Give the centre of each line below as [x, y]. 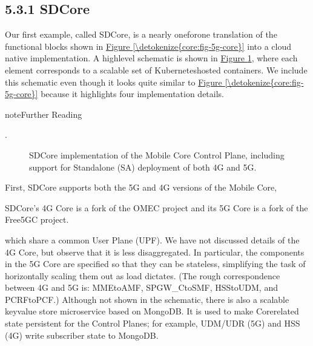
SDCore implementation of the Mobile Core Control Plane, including [157, 154]
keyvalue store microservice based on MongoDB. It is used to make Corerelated [152, 311]
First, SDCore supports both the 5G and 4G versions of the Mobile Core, [141, 187]
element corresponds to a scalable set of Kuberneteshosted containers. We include [156, 70]
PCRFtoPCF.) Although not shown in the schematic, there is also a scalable [147, 299]
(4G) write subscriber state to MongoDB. [82, 335]
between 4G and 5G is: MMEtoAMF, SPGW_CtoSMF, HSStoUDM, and [141, 287]
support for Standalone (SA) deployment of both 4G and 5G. [143, 167]
